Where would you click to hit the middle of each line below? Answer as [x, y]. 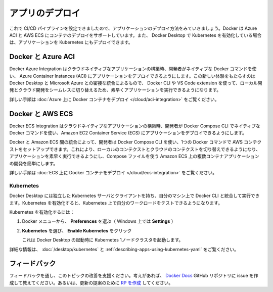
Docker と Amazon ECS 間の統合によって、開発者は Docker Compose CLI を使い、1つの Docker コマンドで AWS [126, 142]
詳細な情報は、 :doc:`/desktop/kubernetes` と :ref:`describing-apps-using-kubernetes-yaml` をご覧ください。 [124, 249]
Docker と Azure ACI [42, 57]
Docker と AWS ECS [41, 114]
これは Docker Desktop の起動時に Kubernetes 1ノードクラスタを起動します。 [103, 240]
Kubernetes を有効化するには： [42, 212]
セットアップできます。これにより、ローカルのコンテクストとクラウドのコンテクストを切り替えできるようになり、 [141, 149]
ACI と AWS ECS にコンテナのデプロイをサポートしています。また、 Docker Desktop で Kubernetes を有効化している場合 [135, 35]
